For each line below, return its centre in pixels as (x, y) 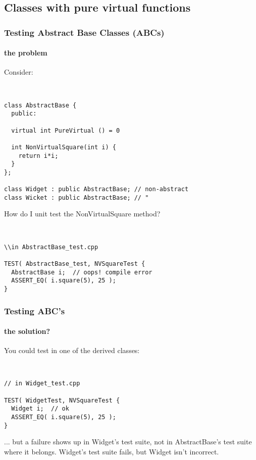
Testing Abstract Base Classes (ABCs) (84, 32)
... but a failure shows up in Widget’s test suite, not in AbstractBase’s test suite (128, 442)
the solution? (27, 331)
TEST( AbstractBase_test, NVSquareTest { (75, 264)
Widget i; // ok (40, 409)
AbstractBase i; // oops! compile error (82, 272)
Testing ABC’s (35, 310)
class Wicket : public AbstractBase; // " (76, 197)
